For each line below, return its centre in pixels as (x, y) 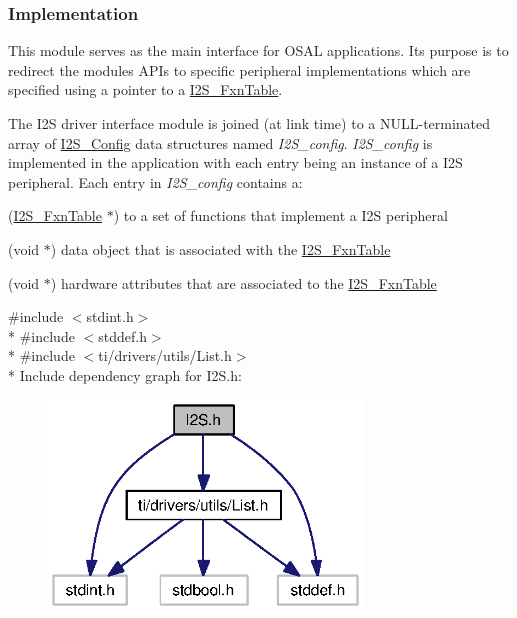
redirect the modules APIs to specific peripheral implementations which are (239, 69)
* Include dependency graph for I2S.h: (125, 374)
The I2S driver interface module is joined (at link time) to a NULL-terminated (249, 123)
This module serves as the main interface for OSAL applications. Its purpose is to (258, 50)
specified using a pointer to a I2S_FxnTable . (145, 89)
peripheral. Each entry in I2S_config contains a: (155, 181)
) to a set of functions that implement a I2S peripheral (280, 215)
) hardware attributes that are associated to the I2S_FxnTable (243, 282)
